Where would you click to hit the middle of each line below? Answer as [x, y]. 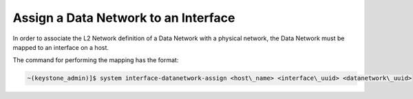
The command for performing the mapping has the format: [96, 60]
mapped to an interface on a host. [61, 47]
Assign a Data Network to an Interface [124, 18]
